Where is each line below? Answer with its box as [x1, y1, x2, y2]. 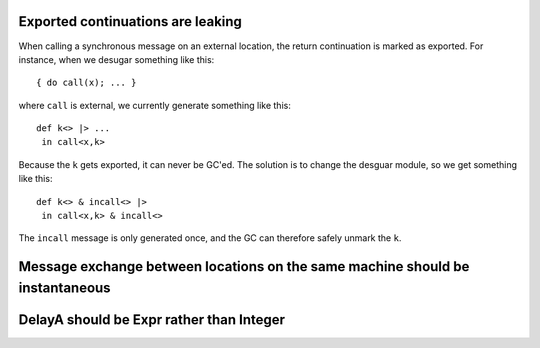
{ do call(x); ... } [36, 77, 137, 89]
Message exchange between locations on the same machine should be [18, 258, 470, 275]
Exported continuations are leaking [18, 13, 242, 30]
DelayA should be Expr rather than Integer [18, 311, 285, 328]
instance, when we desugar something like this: [18, 53, 215, 65]
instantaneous [18, 279, 111, 296]
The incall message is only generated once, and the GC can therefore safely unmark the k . [18, 232, 402, 244]
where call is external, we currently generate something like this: [18, 99, 292, 111]
